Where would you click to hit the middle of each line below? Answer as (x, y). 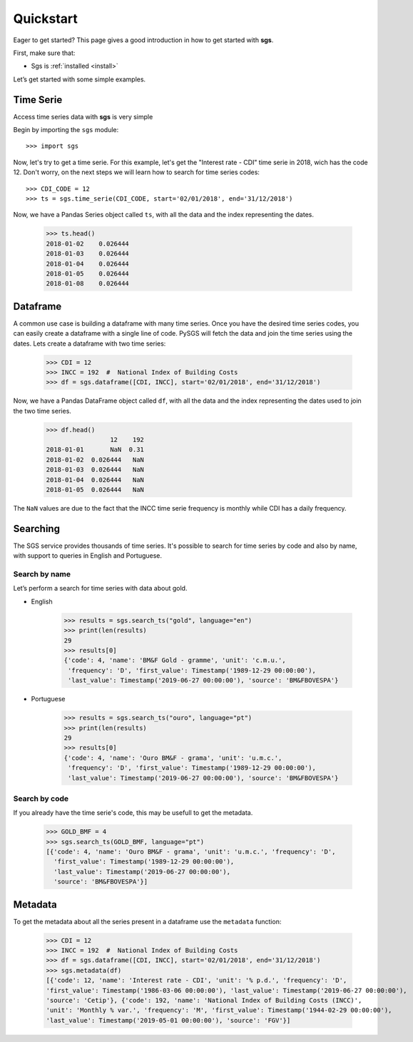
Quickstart (46, 19)
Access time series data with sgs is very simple (83, 116)
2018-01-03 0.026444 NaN (95, 470)
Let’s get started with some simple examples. (80, 79)
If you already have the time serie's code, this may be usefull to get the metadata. (133, 813)
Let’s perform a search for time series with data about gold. (100, 588)
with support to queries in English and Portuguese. (88, 556)
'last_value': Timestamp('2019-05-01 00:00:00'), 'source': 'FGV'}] (168, 1020)
